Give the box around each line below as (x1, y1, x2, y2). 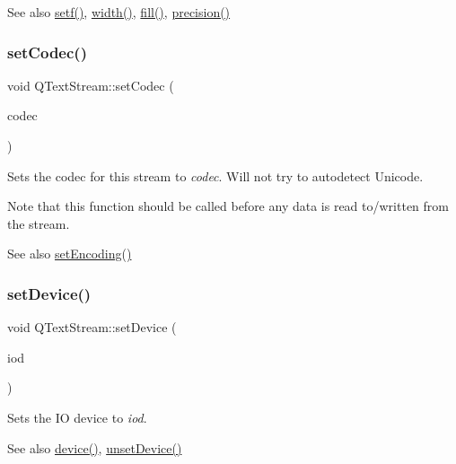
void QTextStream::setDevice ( (7, 318, 177, 337)
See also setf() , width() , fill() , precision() (7, 3, 231, 21)
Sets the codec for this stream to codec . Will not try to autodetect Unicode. (7, 166, 424, 185)
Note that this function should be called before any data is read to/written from (7, 197, 449, 215)
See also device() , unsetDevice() (7, 438, 182, 457)
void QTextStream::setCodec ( (7, 75, 174, 94)
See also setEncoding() (7, 244, 132, 263)
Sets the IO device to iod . (7, 407, 147, 426)
